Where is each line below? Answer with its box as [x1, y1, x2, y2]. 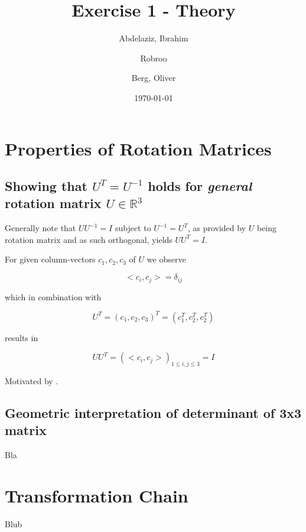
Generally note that [5, 222, 76, 234]
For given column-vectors [5, 253, 96, 265]
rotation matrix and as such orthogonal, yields [5, 233, 172, 245]
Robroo [140, 51, 167, 64]
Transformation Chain [5, 483, 188, 507]
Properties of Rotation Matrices [5, 136, 272, 160]
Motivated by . [5, 375, 58, 387]
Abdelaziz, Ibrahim [119, 32, 188, 44]
